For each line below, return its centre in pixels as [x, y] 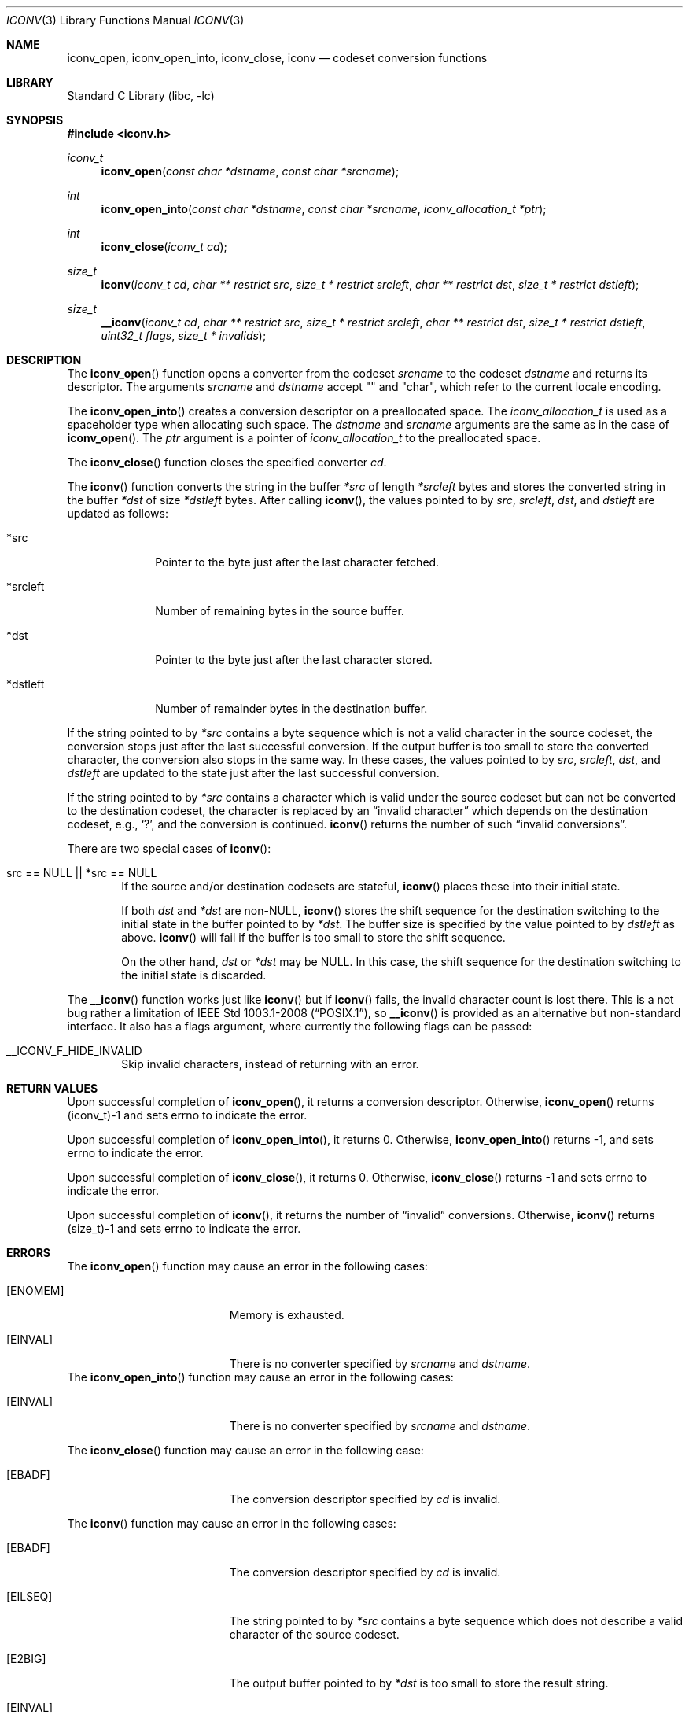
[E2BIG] [26, 1659]
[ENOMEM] [35, 1290]
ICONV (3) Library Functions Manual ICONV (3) [125, 20]
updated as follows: [118, 513]
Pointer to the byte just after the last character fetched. [297, 562]
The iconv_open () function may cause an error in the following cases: [247, 1266]
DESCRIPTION [44, 360]
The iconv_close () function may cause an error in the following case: [245, 1450]
